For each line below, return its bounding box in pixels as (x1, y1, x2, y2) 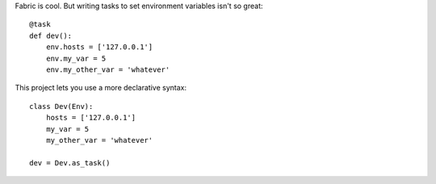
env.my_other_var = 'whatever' (45, 65, 170, 74)
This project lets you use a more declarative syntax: (15, 83, 187, 93)
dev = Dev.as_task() (29, 158, 111, 167)
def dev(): (29, 31, 73, 40)
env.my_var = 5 (45, 53, 107, 63)
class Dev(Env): (29, 102, 94, 111)
